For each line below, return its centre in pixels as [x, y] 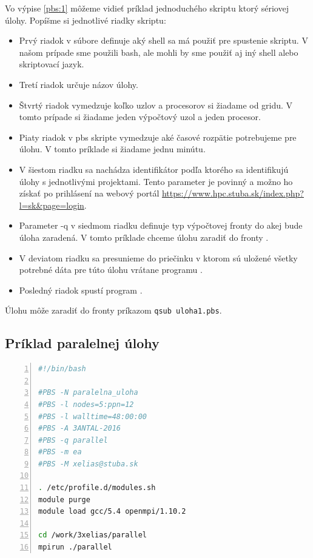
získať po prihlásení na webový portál [89, 193]
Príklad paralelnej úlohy [82, 343]
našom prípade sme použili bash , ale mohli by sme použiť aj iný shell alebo [159, 52]
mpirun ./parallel [75, 547]
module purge [64, 499]
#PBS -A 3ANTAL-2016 [80, 429]
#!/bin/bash [62, 369]
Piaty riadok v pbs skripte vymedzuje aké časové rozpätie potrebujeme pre [158, 137]
